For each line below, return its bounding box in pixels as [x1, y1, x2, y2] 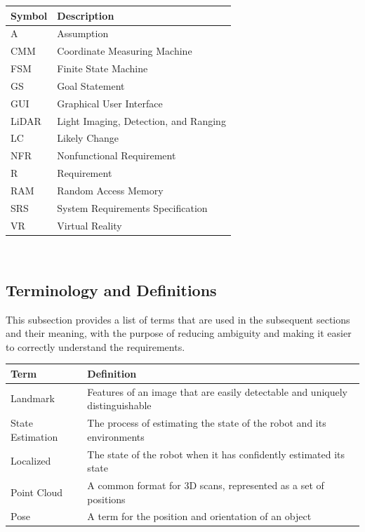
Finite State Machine [57, 61, 148, 76]
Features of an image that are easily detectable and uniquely [87, 384, 348, 399]
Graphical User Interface [57, 95, 163, 110]
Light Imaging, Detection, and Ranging [57, 113, 226, 128]
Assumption [57, 26, 109, 41]
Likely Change [57, 131, 119, 145]
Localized [11, 453, 51, 468]
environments [87, 429, 145, 444]
